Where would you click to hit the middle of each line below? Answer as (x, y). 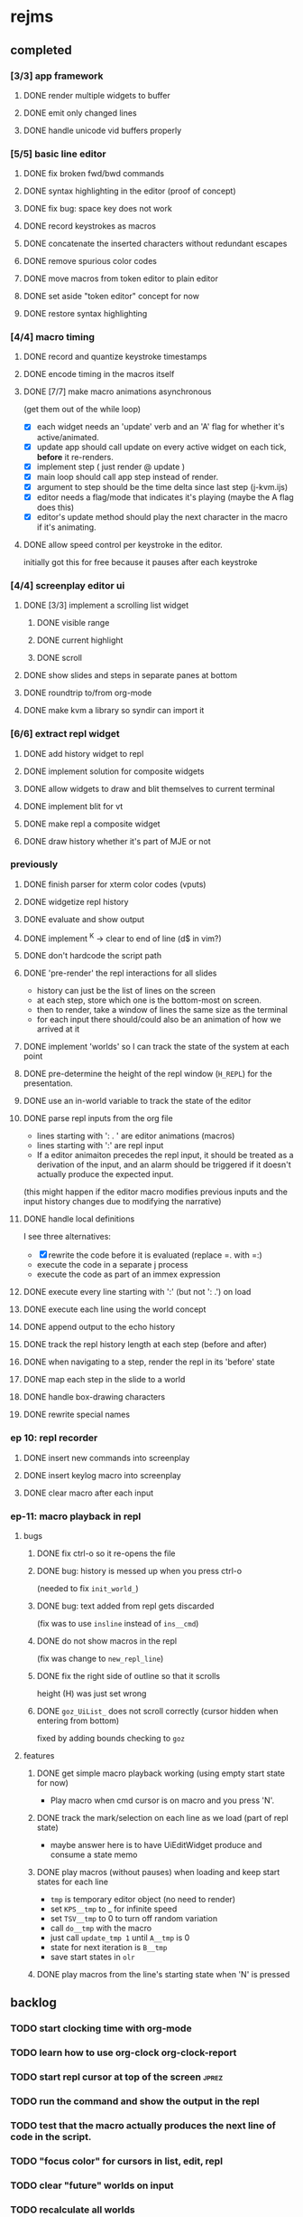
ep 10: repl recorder (54, 1438)
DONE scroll (59, 658)
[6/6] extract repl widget (65, 734)
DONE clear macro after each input (88, 1493)
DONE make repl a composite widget (92, 824)
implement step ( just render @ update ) (111, 467)
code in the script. (51, 2137)
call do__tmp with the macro (101, 1929)
